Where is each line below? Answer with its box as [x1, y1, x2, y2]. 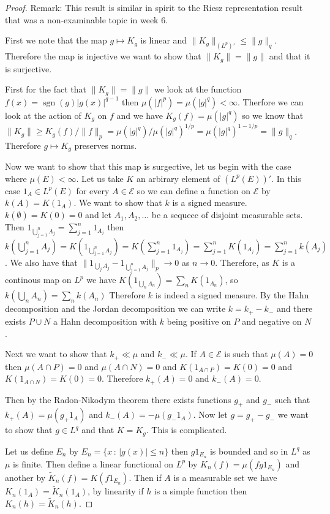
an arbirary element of [136, 172, 220, 184]
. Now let [193, 408, 228, 421]
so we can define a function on [137, 184, 251, 197]
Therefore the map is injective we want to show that [5, 50, 201, 62]
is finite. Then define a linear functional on [13, 457, 173, 470]
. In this [271, 172, 301, 184]
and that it [269, 50, 310, 62]
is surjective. [5, 62, 52, 75]
